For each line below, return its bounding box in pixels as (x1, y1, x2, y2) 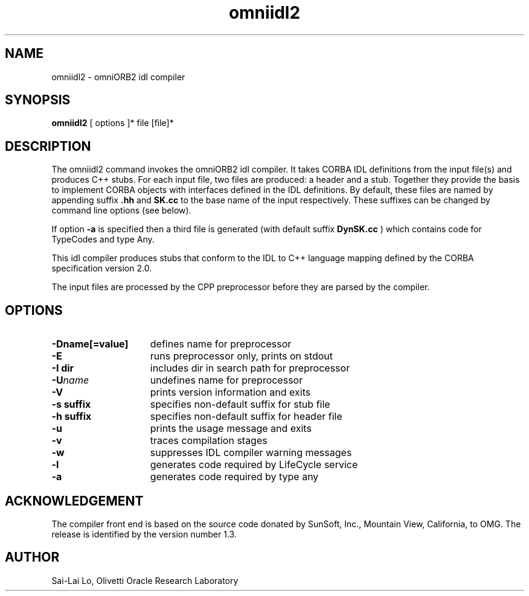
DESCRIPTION (5, 138, 91, 154)
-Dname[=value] (51, 338, 129, 350)
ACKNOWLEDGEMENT (5, 493, 144, 509)
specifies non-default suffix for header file (150, 410, 342, 423)
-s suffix (51, 398, 91, 411)
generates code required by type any (150, 471, 319, 483)
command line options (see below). (51, 205, 191, 216)
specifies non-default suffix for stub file (150, 398, 330, 411)
